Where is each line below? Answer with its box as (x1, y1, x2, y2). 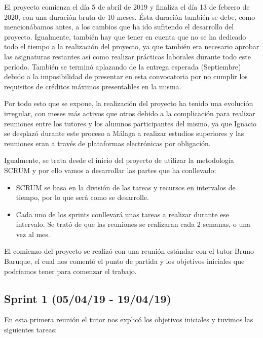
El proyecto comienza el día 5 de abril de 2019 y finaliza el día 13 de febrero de (4, 2, 250, 12)
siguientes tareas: (4, 324, 57, 335)
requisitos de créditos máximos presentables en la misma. (4, 81, 181, 91)
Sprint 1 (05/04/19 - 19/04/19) (4, 290, 171, 306)
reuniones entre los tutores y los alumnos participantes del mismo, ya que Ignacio (4, 118, 257, 128)
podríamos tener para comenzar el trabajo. (4, 265, 137, 276)
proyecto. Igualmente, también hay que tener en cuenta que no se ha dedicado (4, 31, 246, 42)
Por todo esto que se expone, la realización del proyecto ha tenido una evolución (4, 98, 253, 109)
